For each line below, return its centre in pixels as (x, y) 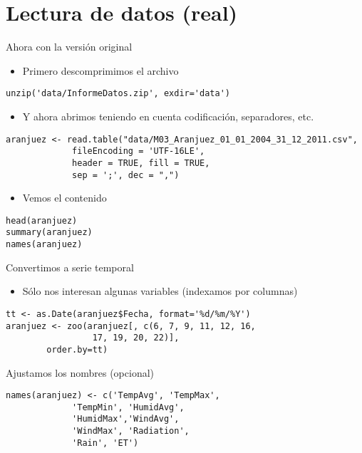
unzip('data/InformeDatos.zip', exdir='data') (118, 94)
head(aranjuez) (42, 220)
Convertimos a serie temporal (70, 267)
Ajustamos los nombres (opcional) (80, 372)
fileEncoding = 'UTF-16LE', (139, 151)
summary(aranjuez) (49, 233)
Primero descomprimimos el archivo (100, 70)
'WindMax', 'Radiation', (131, 431)
